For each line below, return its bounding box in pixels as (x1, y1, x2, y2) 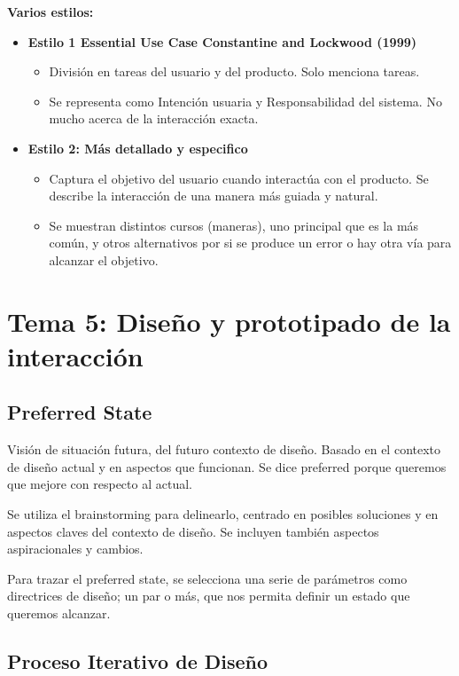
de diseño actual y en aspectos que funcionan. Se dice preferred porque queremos (7, 457, 447, 476)
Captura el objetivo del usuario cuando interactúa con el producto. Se (49, 169, 429, 187)
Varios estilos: (7, 3, 94, 20)
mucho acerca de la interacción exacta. (49, 109, 259, 128)
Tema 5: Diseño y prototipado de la (7, 303, 451, 339)
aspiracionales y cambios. (7, 539, 144, 558)
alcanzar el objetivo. (49, 250, 159, 269)
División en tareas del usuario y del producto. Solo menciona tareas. (49, 62, 420, 81)
